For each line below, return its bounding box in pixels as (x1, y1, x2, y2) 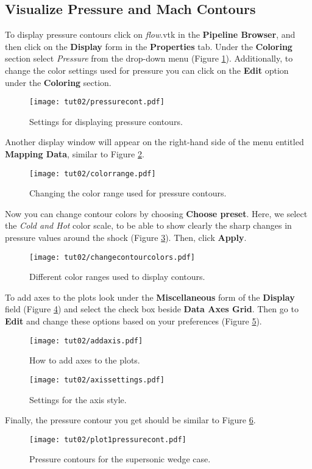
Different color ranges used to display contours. (29, 270, 205, 283)
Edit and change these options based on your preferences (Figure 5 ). (5, 315, 262, 328)
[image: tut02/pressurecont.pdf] (29, 98, 165, 107)
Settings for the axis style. (29, 393, 127, 406)
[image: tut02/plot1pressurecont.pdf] (29, 435, 186, 444)
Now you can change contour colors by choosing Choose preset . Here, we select (5, 207, 308, 220)
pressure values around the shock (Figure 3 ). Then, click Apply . (5, 231, 247, 244)
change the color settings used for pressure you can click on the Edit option (5, 63, 289, 76)
